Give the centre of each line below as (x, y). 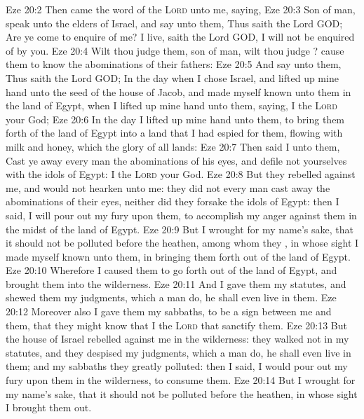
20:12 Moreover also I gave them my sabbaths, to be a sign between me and (169, 311)
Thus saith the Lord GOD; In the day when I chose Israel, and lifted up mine (172, 77)
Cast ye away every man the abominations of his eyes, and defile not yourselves (176, 160)
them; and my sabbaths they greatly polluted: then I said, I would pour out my (177, 366)
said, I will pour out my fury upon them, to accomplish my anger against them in (181, 215)
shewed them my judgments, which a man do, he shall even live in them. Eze (171, 297)
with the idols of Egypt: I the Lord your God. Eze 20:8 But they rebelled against (181, 174)
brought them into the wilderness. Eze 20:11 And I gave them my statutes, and (176, 283)
